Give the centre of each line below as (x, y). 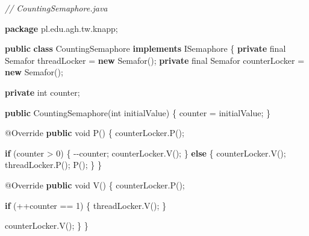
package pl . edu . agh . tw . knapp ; (61, 28)
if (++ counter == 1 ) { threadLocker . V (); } (86, 205)
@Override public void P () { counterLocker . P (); (95, 133)
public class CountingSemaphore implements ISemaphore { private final (145, 48)
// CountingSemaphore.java (56, 8)
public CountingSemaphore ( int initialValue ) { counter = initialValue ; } (138, 112)
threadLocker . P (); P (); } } (53, 165)
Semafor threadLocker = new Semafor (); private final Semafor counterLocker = (155, 60)
